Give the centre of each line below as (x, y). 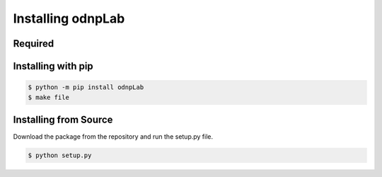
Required (34, 44)
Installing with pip (53, 66)
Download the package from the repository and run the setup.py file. (113, 137)
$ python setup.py (60, 155)
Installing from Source (63, 119)
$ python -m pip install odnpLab (86, 87)
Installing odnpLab (69, 18)
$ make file (49, 97)
